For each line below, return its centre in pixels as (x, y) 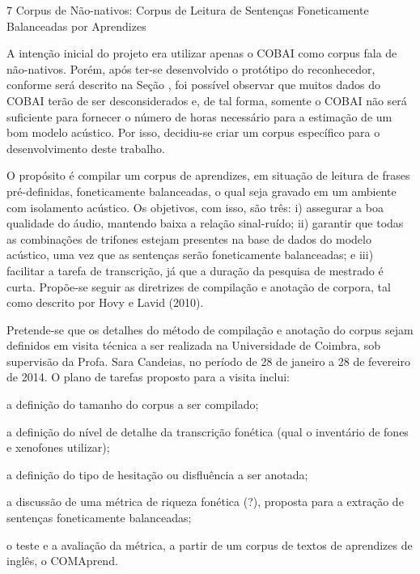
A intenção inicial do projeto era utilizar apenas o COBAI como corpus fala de (202, 53)
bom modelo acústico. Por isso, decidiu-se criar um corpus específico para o (193, 132)
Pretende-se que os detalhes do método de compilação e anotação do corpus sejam (210, 329)
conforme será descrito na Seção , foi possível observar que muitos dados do (193, 85)
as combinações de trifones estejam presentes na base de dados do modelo (189, 238)
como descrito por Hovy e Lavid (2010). (105, 302)
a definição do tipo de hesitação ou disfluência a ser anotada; (157, 474)
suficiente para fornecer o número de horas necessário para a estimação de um (199, 116)
